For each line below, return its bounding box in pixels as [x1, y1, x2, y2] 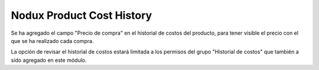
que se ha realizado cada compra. [11, 37, 94, 44]
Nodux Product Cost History [11, 9, 152, 22]
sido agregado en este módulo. [11, 56, 87, 64]
